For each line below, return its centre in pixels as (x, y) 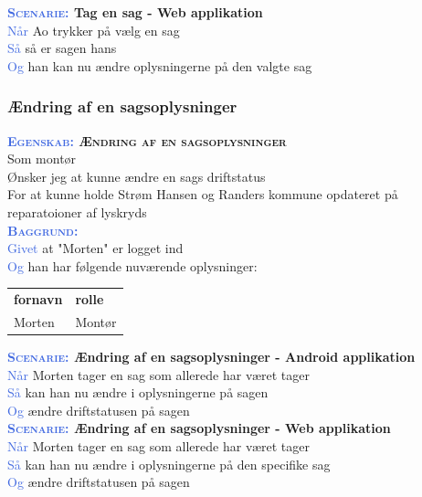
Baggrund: (43, 230)
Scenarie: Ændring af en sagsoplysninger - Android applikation (211, 357)
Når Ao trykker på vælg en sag (94, 30)
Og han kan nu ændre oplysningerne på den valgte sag (160, 65)
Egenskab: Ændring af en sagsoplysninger (147, 140)
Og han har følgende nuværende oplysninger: (132, 265)
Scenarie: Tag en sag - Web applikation (135, 12)
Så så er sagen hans (62, 48)
